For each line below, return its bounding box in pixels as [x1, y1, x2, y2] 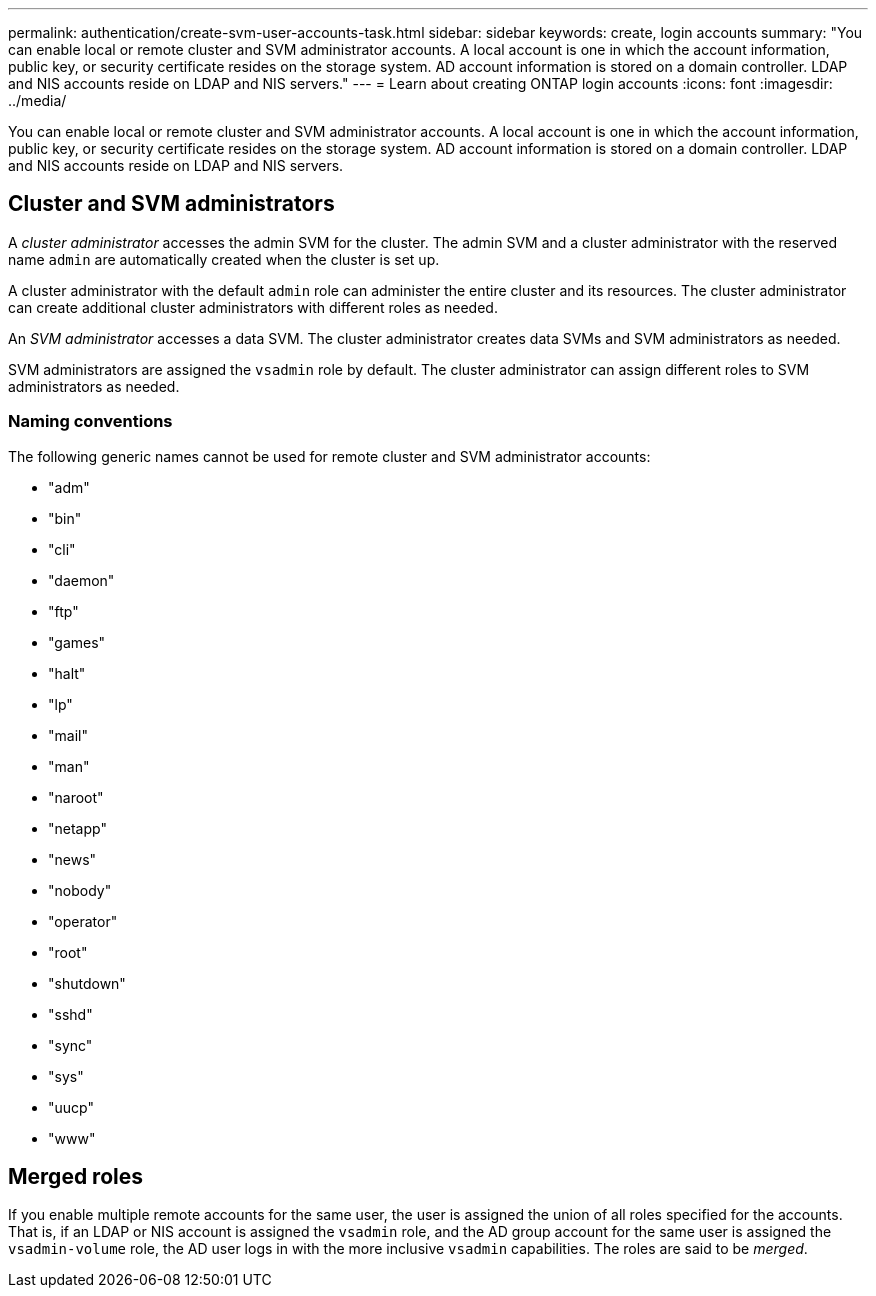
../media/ [8, 92, 67, 109]
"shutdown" [48, 974, 126, 992]
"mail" [48, 726, 88, 744]
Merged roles [8, 1164, 143, 1190]
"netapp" [48, 819, 107, 837]
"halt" [48, 664, 86, 682]
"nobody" [48, 881, 112, 899]
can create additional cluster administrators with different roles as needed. [8, 298, 498, 316]
